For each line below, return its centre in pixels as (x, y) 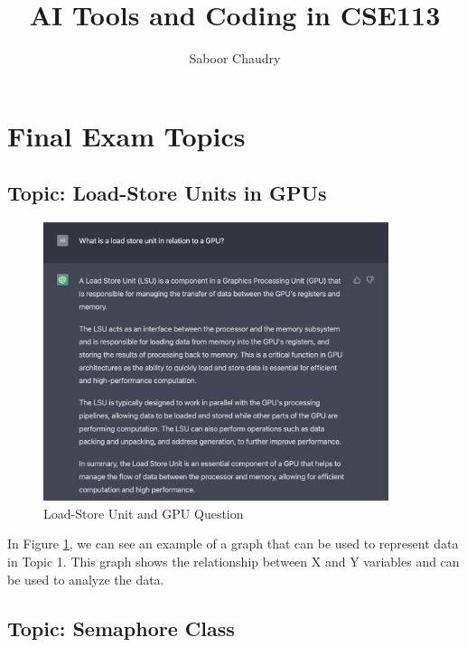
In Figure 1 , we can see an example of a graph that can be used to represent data (233, 544)
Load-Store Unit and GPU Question (144, 513)
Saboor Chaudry (235, 58)
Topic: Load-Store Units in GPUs (167, 193)
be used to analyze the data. (86, 579)
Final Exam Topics (126, 135)
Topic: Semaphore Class (121, 628)
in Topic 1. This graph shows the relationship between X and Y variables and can (233, 562)
